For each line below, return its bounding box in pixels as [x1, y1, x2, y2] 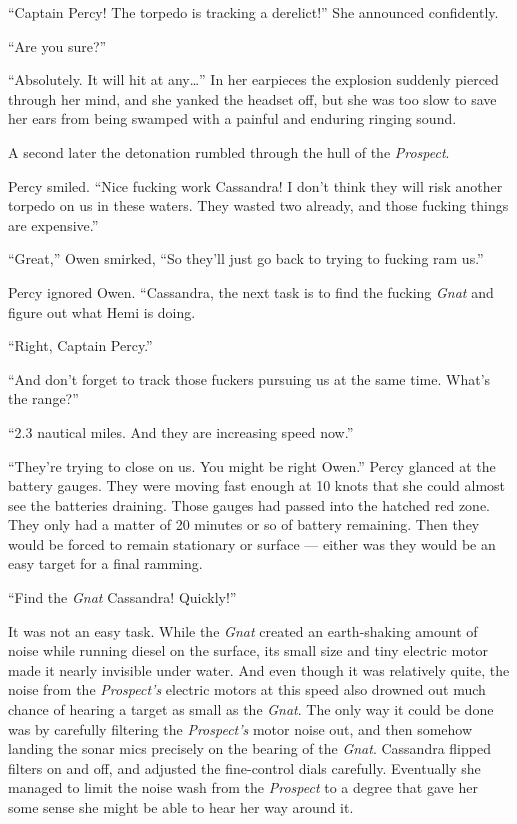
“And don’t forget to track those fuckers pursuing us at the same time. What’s [8, 368, 491, 389]
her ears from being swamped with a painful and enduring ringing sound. [8, 108, 457, 129]
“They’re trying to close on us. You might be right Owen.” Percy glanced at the [8, 455, 496, 476]
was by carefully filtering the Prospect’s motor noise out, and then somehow [8, 718, 473, 739]
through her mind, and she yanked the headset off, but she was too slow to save [8, 88, 497, 109]
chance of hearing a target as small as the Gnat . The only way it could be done [8, 699, 494, 720]
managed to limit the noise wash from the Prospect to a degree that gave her [8, 777, 478, 798]
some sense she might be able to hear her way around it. [8, 797, 354, 817]
